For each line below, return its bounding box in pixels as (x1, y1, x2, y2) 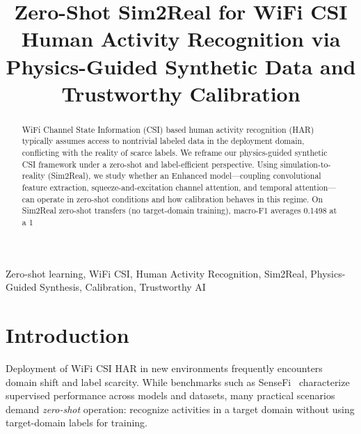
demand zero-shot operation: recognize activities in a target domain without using (6, 401, 355, 416)
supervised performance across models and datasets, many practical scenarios (6, 388, 335, 403)
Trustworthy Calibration (61, 79, 300, 107)
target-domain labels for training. (6, 415, 148, 430)
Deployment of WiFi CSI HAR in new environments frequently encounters (6, 360, 323, 375)
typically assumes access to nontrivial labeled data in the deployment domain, (22, 135, 305, 147)
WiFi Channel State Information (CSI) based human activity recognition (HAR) (22, 123, 314, 135)
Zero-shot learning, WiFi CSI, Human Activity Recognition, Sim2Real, (6, 266, 307, 280)
